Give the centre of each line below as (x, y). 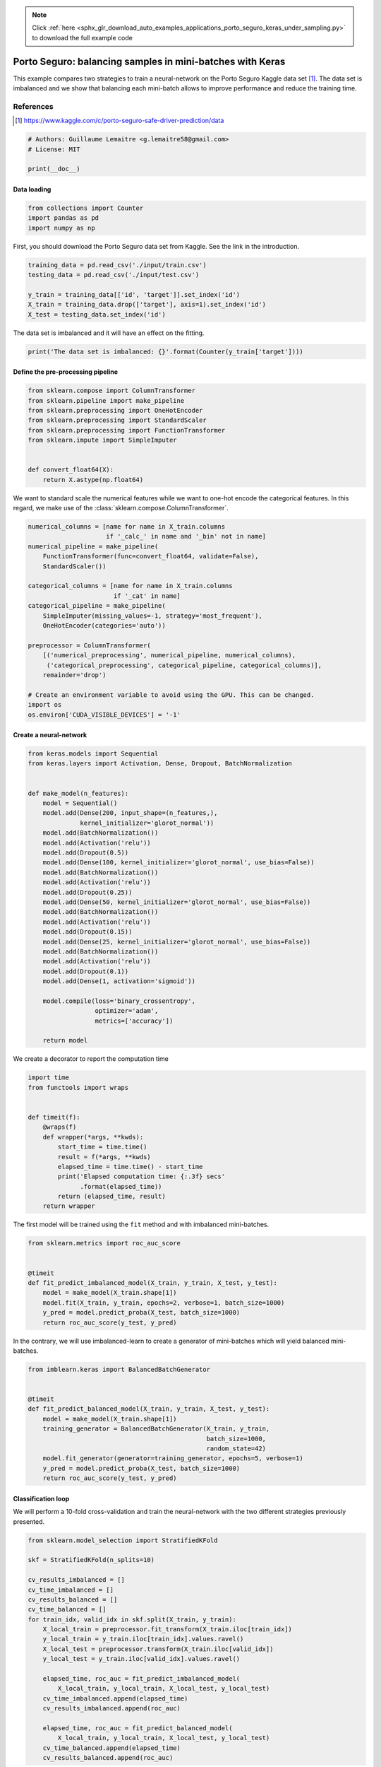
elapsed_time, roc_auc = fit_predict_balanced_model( (138, 1728)
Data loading (32, 189)
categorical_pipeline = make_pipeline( (97, 606)
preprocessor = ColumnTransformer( (89, 645)
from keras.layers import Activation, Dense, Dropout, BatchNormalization (160, 764)
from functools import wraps (78, 1087)
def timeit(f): (54, 1117)
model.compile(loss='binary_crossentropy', (119, 1001)
